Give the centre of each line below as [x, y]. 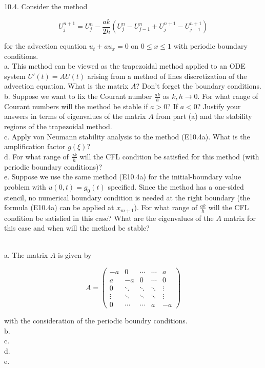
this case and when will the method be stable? [77, 228]
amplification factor [35, 146]
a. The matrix [26, 255]
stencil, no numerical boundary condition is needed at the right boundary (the [127, 197]
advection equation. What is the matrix [66, 86]
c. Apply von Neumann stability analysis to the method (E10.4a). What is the [127, 136]
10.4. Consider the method [46, 6]
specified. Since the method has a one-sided [176, 186]
